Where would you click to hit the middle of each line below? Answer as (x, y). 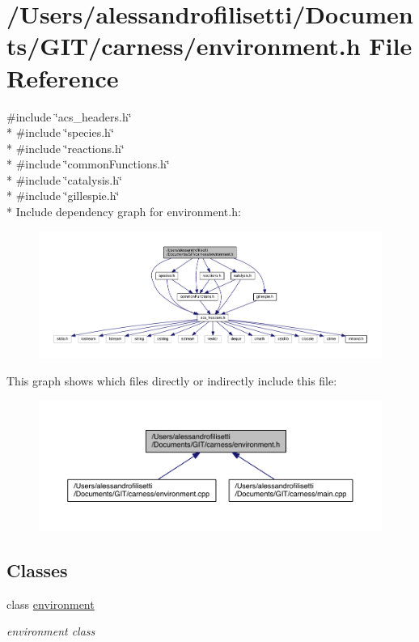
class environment (51, 604)
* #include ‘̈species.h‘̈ (60, 132)
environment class (51, 631)
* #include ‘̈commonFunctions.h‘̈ (88, 164)
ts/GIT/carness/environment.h (184, 46)
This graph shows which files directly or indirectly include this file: (172, 380)
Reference (63, 77)
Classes (37, 570)
